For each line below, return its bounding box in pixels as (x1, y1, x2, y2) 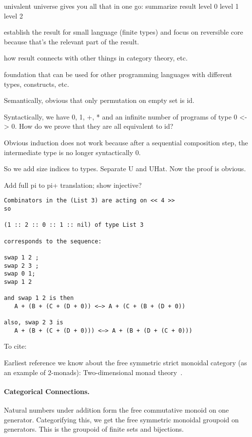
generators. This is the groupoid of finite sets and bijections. (4, 424, 184, 434)
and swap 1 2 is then (4, 295, 74, 302)
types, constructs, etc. (4, 79, 69, 89)
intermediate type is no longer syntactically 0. (4, 147, 141, 157)
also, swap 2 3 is (4, 319, 63, 326)
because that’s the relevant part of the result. (4, 36, 139, 46)
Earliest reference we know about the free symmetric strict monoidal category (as (4, 358, 247, 368)
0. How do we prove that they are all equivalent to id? (11, 121, 174, 131)
